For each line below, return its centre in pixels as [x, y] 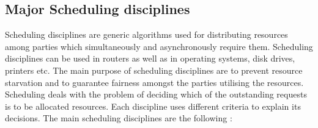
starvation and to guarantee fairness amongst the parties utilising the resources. [154, 82]
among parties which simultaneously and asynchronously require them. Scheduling [159, 46]
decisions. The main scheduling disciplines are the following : [119, 118]
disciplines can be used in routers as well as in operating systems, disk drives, [150, 58]
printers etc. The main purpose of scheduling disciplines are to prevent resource [154, 70]
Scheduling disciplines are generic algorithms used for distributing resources [146, 34]
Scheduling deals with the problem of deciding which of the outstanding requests [156, 94]
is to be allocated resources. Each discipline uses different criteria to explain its [153, 106]
